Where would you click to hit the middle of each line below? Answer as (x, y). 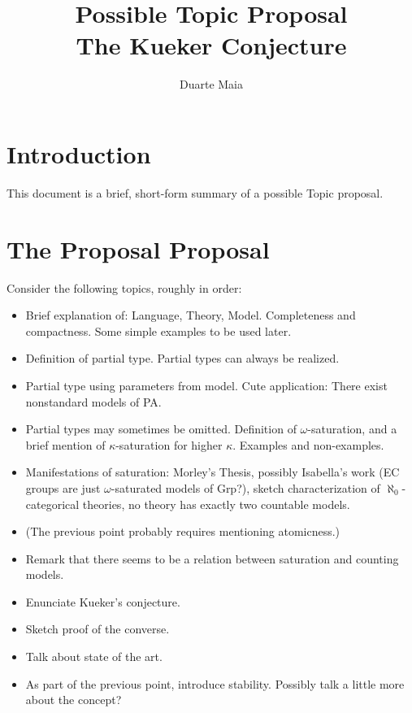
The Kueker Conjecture (211, 45)
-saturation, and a (352, 429)
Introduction (79, 153)
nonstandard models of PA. (93, 401)
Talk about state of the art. (94, 656)
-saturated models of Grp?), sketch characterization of (245, 487)
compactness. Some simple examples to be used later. (158, 330)
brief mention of (65, 444)
